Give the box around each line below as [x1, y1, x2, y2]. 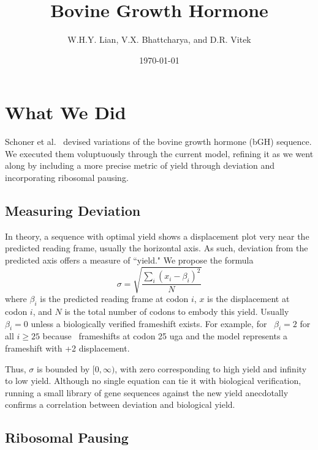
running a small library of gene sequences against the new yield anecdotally [5, 386, 289, 399]
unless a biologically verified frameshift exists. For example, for [31, 317, 267, 330]
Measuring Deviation [5, 201, 141, 220]
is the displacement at [207, 292, 290, 305]
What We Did [5, 100, 126, 125]
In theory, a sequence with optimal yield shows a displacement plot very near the [5, 229, 309, 242]
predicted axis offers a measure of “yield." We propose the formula [5, 254, 254, 267]
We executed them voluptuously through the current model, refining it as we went [5, 147, 314, 160]
